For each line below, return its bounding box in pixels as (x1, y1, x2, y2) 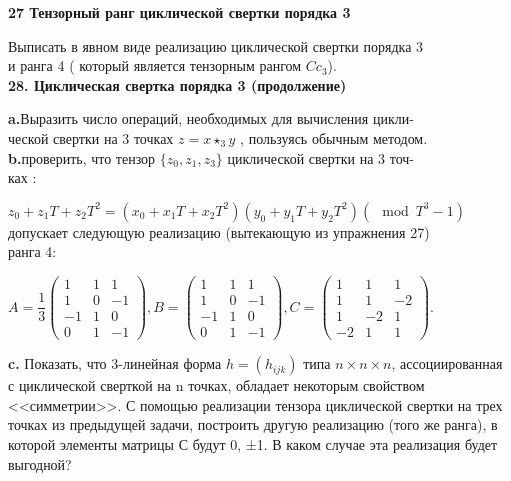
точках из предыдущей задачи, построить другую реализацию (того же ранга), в (8, 414, 498, 435)
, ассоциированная (391, 353, 503, 374)
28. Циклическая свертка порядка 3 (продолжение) (8, 74, 347, 95)
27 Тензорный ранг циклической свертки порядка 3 (8, 2, 351, 22)
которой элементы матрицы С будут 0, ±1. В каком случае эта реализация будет (8, 433, 498, 454)
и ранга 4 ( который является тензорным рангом (8, 55, 302, 76)
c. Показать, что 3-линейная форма (8, 353, 222, 374)
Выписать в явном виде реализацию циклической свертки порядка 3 (8, 35, 424, 56)
